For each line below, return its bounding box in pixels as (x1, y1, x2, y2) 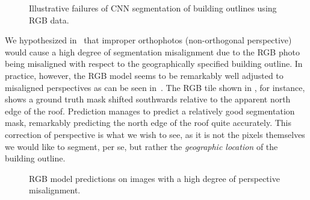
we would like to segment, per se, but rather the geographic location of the (5, 140, 278, 152)
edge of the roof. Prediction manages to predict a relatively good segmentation (5, 104, 295, 117)
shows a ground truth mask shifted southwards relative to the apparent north (5, 93, 291, 105)
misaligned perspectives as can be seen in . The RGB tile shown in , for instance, (5, 81, 305, 93)
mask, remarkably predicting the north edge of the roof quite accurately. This (5, 116, 292, 129)
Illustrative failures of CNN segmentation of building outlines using (29, 2, 277, 14)
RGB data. (29, 13, 69, 26)
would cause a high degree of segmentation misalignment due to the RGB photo (5, 45, 300, 58)
